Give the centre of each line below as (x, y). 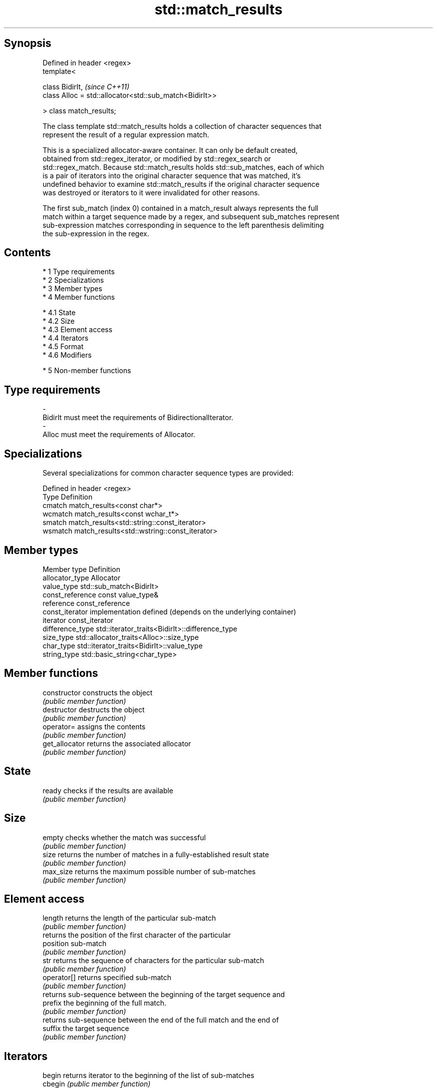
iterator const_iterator (78, 620)
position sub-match (75, 944)
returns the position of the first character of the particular (137, 935)
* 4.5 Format (63, 347)
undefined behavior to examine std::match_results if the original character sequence (181, 184)
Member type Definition (81, 569)
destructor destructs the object (94, 709)
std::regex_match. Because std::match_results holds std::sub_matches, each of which (183, 167)
